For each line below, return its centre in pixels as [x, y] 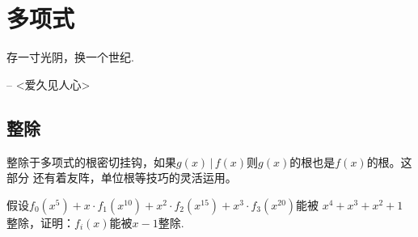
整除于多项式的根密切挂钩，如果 [91, 161]
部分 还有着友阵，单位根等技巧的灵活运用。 [122, 178]
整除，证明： [40, 222]
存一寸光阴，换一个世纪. [70, 57]
